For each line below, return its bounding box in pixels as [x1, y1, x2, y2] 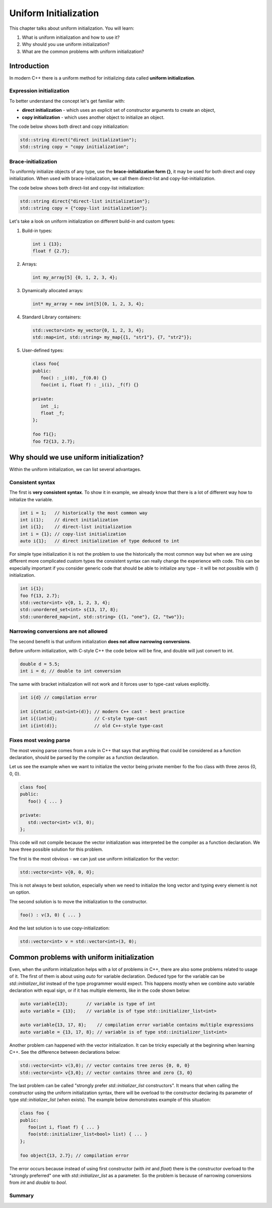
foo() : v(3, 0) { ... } [20, 912, 82, 918]
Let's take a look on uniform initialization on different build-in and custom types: [9, 218, 175, 224]
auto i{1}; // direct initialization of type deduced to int [20, 538, 180, 544]
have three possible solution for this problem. [9, 846, 103, 852]
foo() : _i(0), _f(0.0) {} [40, 375, 107, 380]
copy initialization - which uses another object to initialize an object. [22, 114, 165, 120]
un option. [9, 889, 31, 895]
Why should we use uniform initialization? [9, 453, 144, 461]
